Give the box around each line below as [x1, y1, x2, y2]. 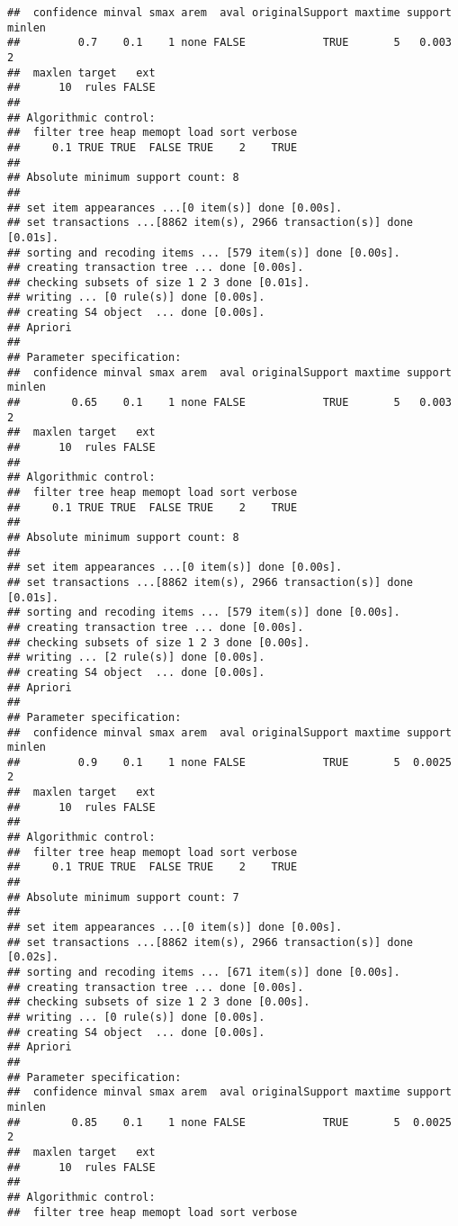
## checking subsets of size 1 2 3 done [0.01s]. [7, 275, 310, 289]
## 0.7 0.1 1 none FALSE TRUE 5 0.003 [7, 36, 452, 50]
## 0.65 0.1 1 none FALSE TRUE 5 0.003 [7, 396, 452, 410]
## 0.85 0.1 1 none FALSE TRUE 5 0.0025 [7, 1115, 452, 1129]
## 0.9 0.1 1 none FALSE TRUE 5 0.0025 [7, 755, 452, 769]
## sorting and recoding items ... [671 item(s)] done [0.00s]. [7, 966, 400, 978]
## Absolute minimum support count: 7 [7, 890, 239, 904]
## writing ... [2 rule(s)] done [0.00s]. [7, 651, 265, 664]
